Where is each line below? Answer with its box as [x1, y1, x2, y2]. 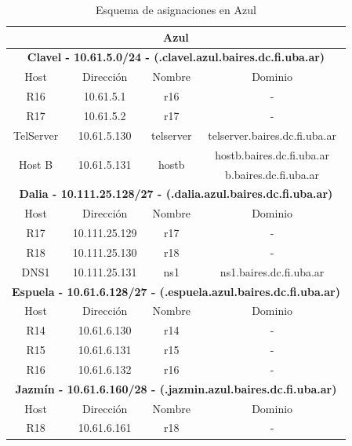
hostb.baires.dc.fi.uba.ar [215, 146, 329, 163]
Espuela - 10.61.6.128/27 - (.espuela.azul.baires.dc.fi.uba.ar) [12, 283, 340, 299]
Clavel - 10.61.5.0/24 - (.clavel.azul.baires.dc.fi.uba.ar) [27, 49, 325, 65]
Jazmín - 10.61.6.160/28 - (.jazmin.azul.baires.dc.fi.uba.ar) [15, 380, 337, 397]
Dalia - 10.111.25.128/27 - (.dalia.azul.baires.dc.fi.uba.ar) [19, 185, 333, 202]
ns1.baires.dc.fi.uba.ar [220, 263, 325, 280]
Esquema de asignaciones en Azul [95, 2, 256, 17]
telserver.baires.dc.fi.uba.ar [208, 126, 336, 143]
